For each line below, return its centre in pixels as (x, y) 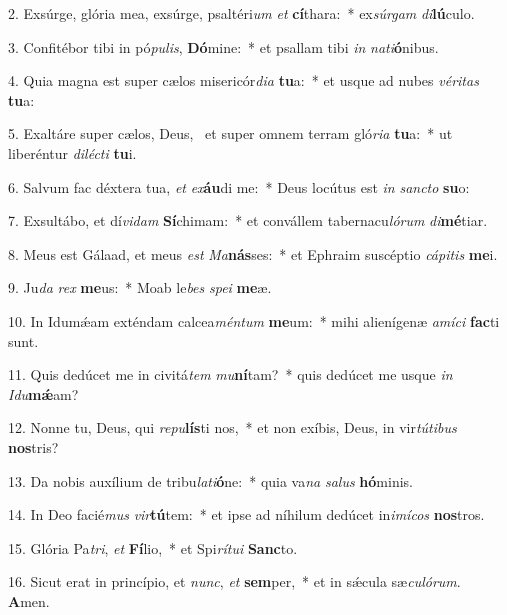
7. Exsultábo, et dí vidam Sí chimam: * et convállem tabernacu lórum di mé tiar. (248, 220)
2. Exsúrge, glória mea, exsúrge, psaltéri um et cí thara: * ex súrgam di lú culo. (241, 13)
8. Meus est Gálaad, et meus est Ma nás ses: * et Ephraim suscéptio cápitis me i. (253, 253)
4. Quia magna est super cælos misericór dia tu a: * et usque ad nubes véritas (243, 80)
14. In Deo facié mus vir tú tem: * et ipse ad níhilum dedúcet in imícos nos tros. (246, 514)
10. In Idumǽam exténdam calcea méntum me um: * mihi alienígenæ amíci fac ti (254, 320)
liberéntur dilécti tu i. (72, 152)
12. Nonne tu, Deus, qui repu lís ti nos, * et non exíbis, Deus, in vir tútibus (232, 427)
